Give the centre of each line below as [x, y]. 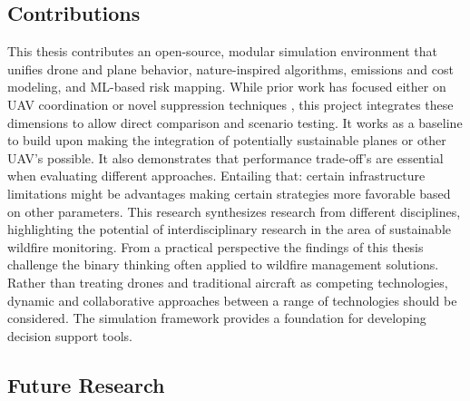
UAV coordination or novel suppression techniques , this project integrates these [230, 104]
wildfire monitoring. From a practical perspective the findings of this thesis [215, 246]
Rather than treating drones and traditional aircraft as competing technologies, [228, 282]
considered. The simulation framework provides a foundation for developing [217, 318]
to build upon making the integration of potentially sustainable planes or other [227, 140]
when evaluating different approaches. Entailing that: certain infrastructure [216, 176]
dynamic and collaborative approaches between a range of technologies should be [232, 300]
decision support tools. [70, 335]
